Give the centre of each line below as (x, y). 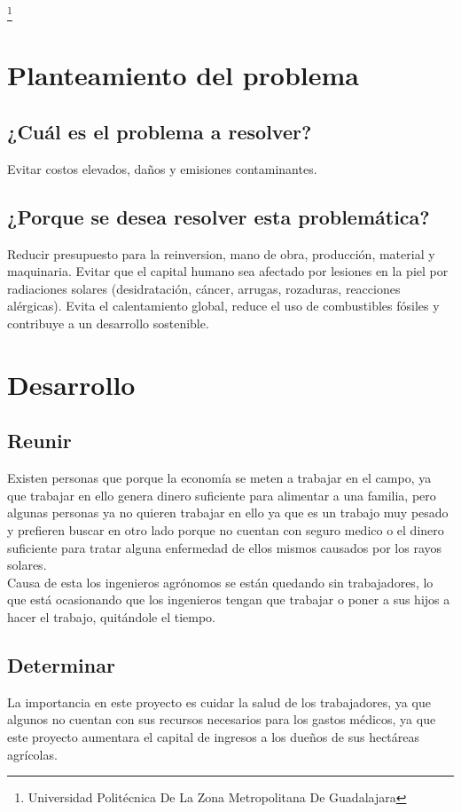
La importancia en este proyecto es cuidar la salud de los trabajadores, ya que (219, 702)
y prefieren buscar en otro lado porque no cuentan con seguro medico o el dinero (226, 529)
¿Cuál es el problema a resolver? (160, 132)
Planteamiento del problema (183, 75)
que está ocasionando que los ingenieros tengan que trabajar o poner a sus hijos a (229, 599)
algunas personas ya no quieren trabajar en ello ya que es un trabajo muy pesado (228, 512)
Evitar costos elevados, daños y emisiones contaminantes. (162, 168)
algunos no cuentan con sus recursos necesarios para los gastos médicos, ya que (222, 719)
